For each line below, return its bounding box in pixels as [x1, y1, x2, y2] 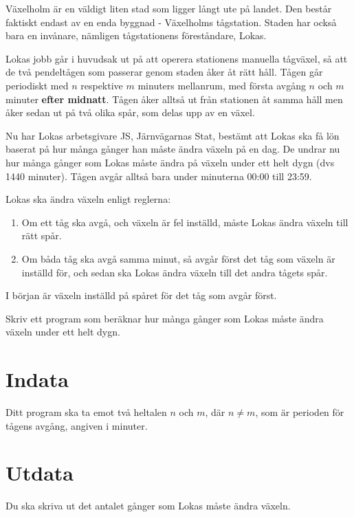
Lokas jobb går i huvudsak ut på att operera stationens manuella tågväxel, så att [5, 51, 348, 65]
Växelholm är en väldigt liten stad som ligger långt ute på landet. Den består [5, 1, 332, 15]
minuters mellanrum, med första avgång [137, 78, 306, 92]
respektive [80, 78, 123, 92]
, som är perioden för [255, 405, 344, 419]
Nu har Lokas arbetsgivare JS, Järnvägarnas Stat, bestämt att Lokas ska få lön [5, 128, 340, 142]
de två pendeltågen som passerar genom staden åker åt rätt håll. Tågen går [5, 65, 323, 79]
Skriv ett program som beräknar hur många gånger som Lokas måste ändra [5, 311, 324, 325]
